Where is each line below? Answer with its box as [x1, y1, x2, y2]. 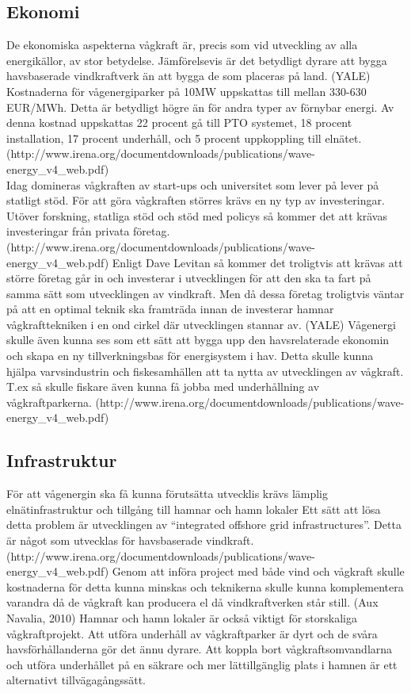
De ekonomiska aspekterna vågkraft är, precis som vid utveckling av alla [6, 36, 358, 53]
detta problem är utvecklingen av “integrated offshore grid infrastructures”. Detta [6, 516, 401, 533]
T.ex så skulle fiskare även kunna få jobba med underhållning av [6, 378, 320, 395]
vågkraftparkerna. [6, 393, 92, 410]
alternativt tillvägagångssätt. [6, 672, 146, 688]
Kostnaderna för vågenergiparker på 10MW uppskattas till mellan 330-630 [6, 82, 367, 99]
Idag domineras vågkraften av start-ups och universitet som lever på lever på [6, 176, 379, 193]
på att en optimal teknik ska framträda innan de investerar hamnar [6, 301, 334, 317]
